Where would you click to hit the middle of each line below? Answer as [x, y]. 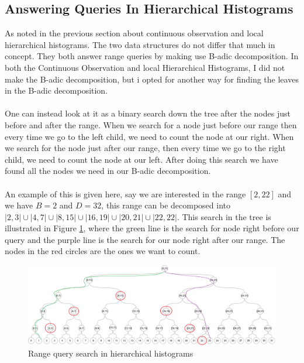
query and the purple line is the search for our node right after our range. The [145, 239]
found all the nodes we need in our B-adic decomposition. [108, 171]
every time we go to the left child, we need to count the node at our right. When [149, 136]
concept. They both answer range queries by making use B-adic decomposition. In [152, 56]
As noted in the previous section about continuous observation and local [134, 33]
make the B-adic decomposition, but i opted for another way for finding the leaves [152, 79]
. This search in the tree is [224, 216]
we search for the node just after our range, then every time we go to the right [145, 148]
